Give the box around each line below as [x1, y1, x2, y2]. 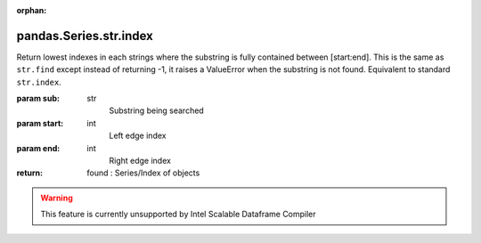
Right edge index [109, 156, 171, 166]
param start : [16, 117, 64, 128]
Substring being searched [109, 105, 204, 116]
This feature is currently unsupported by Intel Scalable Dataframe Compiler [40, 209, 316, 220]
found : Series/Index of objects [86, 167, 200, 178]
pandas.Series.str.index [16, 28, 153, 44]
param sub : [16, 93, 60, 104]
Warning [40, 192, 73, 203]
